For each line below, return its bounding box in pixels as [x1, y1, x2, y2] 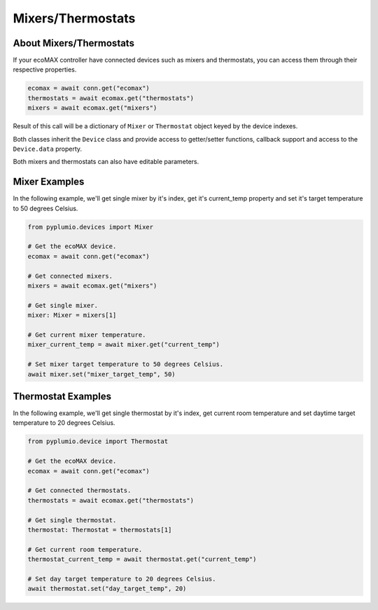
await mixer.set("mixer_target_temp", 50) [27, 370, 176, 378]
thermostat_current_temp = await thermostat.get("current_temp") [27, 555, 257, 564]
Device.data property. [13, 144, 83, 153]
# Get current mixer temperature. [27, 330, 146, 339]
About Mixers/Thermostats [13, 37, 134, 49]
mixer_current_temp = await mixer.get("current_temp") [27, 341, 220, 348]
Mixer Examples [13, 176, 85, 188]
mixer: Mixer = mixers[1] [27, 311, 117, 319]
